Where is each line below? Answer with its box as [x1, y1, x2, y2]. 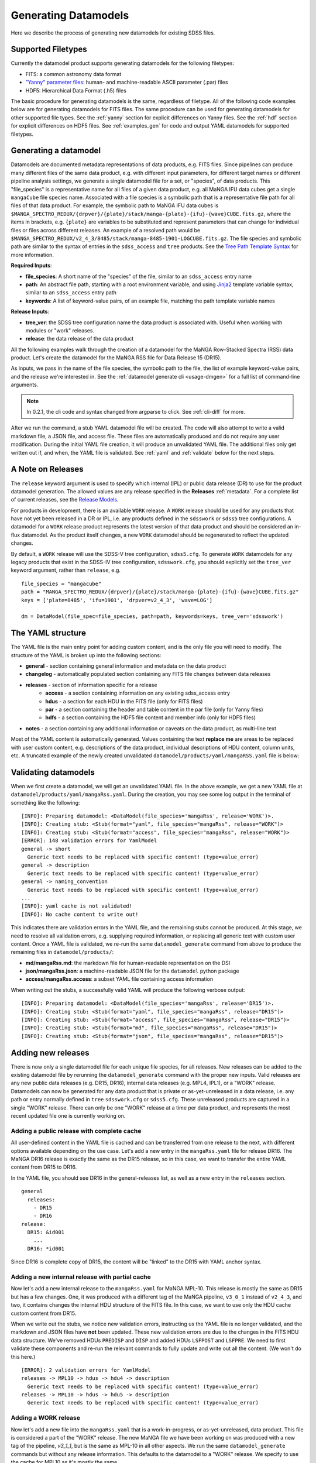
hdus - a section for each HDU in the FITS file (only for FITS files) [45, 698, 203, 705]
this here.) [11, 1353, 36, 1360]
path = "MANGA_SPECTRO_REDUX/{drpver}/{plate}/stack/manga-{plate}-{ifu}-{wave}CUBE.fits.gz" [21, 589, 299, 595]
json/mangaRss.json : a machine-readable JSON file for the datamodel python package [25, 967, 239, 974]
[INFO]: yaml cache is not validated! [21, 903, 133, 909]
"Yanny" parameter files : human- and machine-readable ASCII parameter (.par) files [25, 79, 228, 86]
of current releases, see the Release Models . [11, 496, 119, 503]
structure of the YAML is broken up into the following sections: [11, 651, 162, 658]
